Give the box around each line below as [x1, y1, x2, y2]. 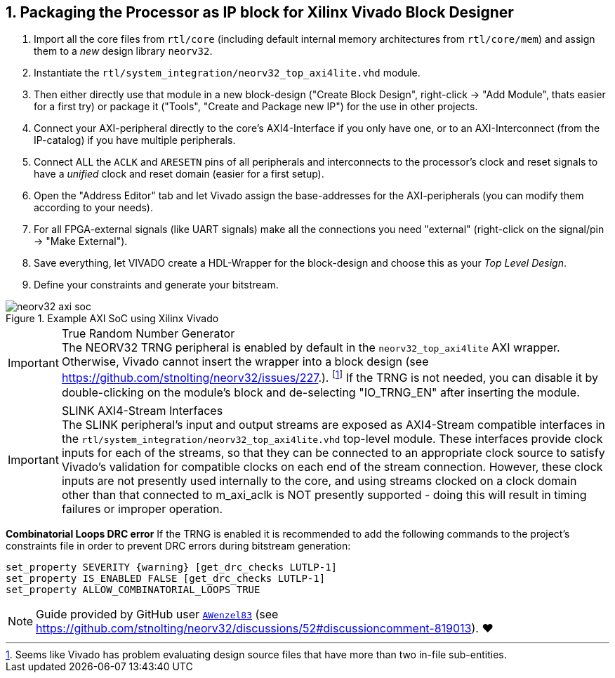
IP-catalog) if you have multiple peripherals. [34, 134, 236, 147]
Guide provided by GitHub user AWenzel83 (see [36, 606, 279, 621]
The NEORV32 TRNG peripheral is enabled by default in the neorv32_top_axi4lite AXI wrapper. [61, 340, 560, 355]
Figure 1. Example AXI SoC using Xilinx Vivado [6, 312, 219, 325]
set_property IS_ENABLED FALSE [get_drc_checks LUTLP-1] [6, 572, 326, 584]
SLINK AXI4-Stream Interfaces [61, 403, 223, 418]
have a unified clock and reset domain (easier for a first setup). [34, 168, 324, 180]
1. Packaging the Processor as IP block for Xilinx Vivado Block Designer [6, 4, 514, 21]
